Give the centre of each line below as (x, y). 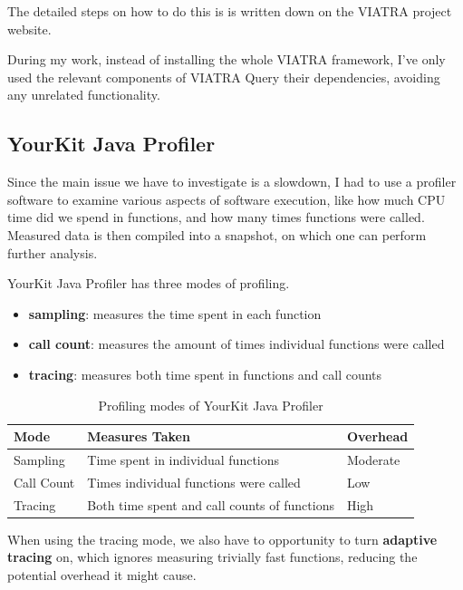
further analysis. (53, 252)
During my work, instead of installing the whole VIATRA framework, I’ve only (227, 59)
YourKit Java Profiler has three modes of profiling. (149, 283)
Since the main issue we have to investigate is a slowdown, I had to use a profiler (232, 182)
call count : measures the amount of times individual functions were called (236, 344)
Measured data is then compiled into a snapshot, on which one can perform (217, 234)
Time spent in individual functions (183, 459)
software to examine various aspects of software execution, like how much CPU (227, 199)
